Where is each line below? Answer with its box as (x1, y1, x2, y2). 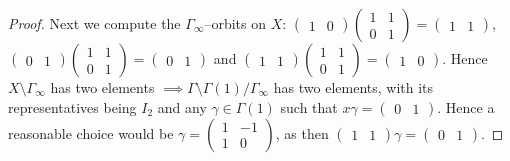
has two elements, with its (273, 77, 434, 97)
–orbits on (204, 13, 267, 33)
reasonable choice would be (8, 122, 174, 143)
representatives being (8, 96, 137, 117)
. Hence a (437, 96, 495, 117)
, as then (275, 122, 329, 143)
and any (157, 96, 207, 117)
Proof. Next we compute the (8, 13, 181, 33)
